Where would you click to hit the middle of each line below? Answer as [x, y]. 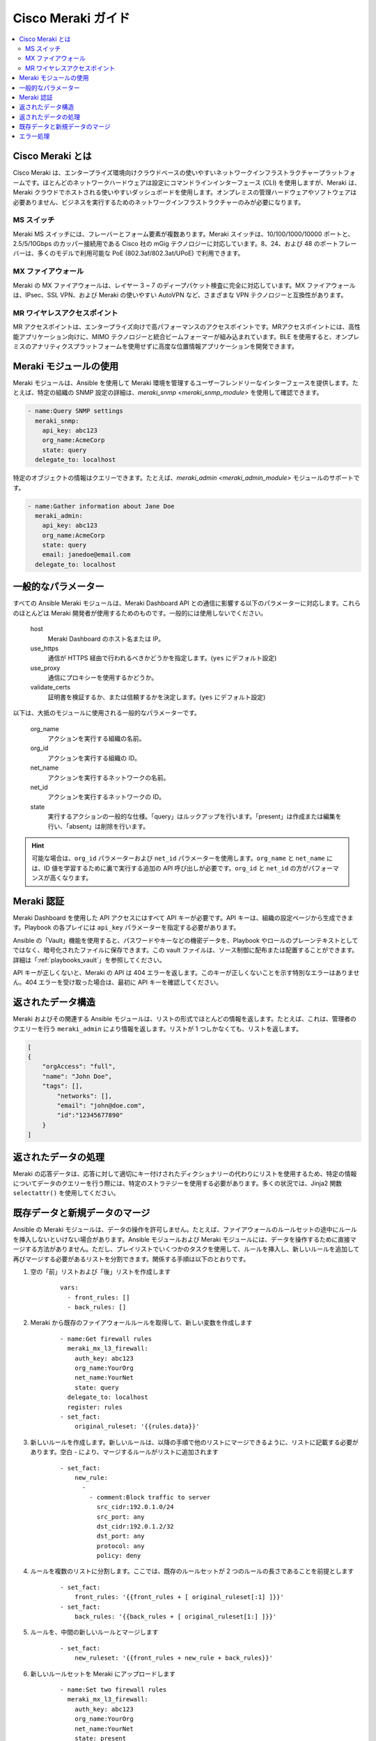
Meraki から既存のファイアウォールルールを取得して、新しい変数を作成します [141, 1322]
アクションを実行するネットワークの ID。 [107, 797]
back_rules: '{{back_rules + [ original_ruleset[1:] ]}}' [175, 1617]
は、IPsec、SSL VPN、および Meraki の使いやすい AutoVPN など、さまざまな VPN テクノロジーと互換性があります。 [180, 295]
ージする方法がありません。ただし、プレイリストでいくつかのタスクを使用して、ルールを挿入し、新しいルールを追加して [186, 1249]
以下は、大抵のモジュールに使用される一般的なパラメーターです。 [107, 713]
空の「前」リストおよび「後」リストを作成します [100, 1272]
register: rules [95, 1407]
